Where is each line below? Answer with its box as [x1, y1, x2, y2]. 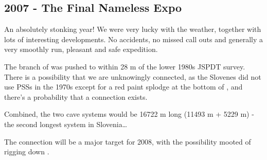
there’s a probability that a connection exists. [4, 91, 148, 102]
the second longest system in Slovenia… [4, 118, 128, 129]
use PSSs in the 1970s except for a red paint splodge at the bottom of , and [4, 81, 243, 92]
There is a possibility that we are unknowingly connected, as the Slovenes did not [4, 71, 261, 82]
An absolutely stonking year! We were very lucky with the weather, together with [4, 24, 261, 34]
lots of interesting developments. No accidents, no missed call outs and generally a [4, 33, 263, 44]
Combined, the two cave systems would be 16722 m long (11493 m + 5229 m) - [4, 109, 254, 119]
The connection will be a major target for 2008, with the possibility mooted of [4, 136, 251, 147]
